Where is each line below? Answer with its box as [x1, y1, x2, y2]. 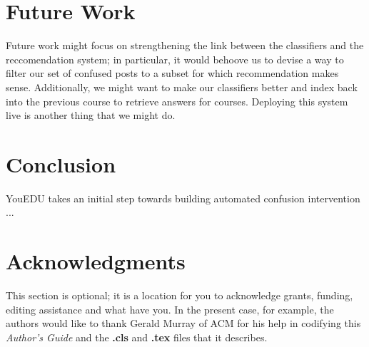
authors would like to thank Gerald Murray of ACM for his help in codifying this [6, 316, 361, 331]
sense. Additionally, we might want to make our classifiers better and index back [6, 79, 358, 94]
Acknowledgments [6, 247, 186, 276]
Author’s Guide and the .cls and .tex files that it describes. [6, 329, 268, 344]
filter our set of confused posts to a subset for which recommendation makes [6, 66, 339, 81]
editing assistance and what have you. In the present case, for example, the [6, 301, 334, 316]
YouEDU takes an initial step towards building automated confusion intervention [6, 190, 360, 205]
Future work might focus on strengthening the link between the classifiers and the [6, 38, 364, 53]
